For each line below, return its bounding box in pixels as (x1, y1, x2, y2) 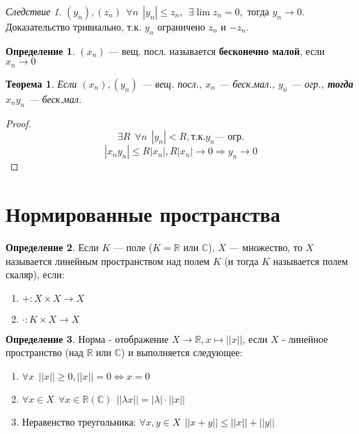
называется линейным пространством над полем (6, 253, 210, 268)
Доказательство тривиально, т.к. (6, 19, 142, 33)
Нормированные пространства (6, 200, 280, 228)
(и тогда (224, 253, 259, 268)
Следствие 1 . (6, 4, 62, 18)
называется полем (273, 253, 349, 268)
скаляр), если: (6, 267, 65, 282)
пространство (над (6, 345, 83, 360)
